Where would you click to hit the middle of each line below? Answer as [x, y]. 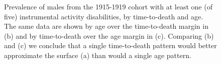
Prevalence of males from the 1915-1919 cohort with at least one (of [108, 6]
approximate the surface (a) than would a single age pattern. [98, 55]
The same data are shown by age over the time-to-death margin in [106, 26]
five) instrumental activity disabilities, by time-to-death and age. [104, 16]
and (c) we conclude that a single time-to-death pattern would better [111, 45]
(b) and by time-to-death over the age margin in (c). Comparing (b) [109, 35]
